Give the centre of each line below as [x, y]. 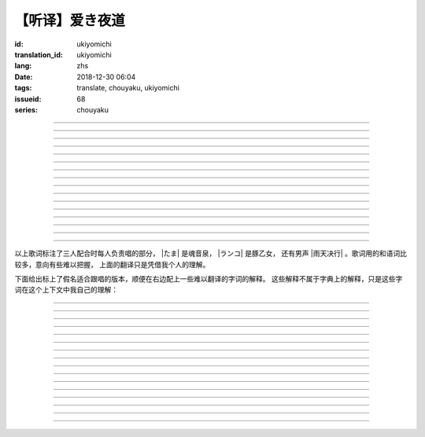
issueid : [28, 99]
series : [26, 109]
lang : [23, 66]
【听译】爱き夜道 [70, 20]
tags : [23, 88]
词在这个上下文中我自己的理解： [66, 290]
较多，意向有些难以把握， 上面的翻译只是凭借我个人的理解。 [112, 264]
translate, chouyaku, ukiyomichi [128, 88]
